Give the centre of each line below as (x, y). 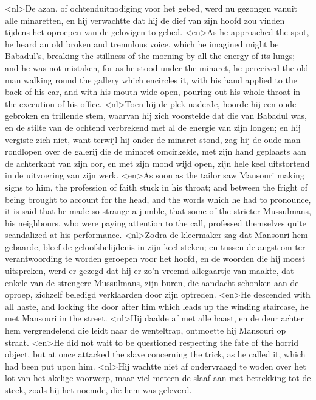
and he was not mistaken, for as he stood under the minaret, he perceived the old (157, 67)
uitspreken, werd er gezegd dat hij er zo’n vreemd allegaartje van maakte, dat (149, 271)
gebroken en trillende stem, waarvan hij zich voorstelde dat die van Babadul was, (156, 115)
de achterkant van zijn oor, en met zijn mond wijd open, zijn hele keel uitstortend (157, 163)
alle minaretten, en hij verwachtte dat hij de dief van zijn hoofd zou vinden (145, 20)
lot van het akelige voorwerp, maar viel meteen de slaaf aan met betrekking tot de (158, 378)
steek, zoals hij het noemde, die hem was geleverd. (98, 390)
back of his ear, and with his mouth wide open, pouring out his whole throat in (153, 92)
